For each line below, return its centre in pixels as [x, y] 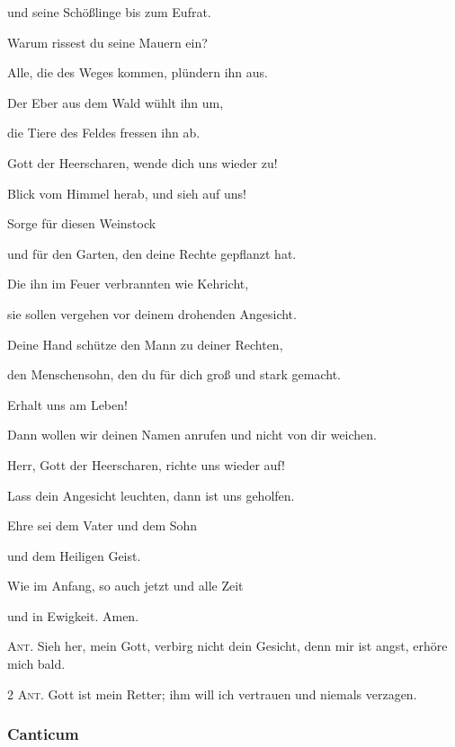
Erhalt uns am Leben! [67, 404]
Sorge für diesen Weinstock [82, 223]
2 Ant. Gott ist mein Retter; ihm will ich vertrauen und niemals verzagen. [212, 694]
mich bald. [36, 664]
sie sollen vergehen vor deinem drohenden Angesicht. [152, 313]
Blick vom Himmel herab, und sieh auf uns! [127, 193]
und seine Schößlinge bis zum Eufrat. [109, 12]
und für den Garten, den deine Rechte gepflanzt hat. [152, 253]
